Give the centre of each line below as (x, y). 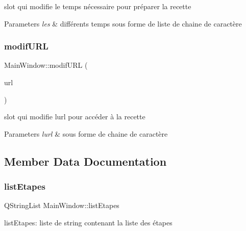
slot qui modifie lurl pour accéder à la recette (75, 117)
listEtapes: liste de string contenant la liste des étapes (88, 222)
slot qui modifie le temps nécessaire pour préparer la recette (98, 6)
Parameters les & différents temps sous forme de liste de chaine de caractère (123, 23)
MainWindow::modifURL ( (46, 65)
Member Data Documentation (85, 161)
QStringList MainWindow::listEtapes (62, 205)
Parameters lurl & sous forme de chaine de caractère (86, 133)
